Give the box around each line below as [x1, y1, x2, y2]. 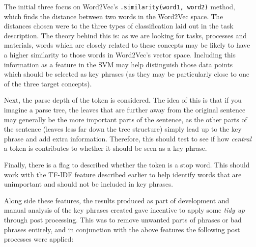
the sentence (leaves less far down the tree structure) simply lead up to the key [4, 124, 242, 134]
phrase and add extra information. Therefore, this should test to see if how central [4, 133, 252, 143]
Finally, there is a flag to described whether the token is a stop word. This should [4, 159, 250, 169]
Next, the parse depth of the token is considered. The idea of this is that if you [4, 95, 242, 105]
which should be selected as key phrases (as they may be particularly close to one [4, 69, 250, 79]
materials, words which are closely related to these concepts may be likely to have [4, 40, 250, 50]
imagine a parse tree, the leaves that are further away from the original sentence [4, 105, 246, 114]
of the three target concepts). [4, 78, 92, 88]
